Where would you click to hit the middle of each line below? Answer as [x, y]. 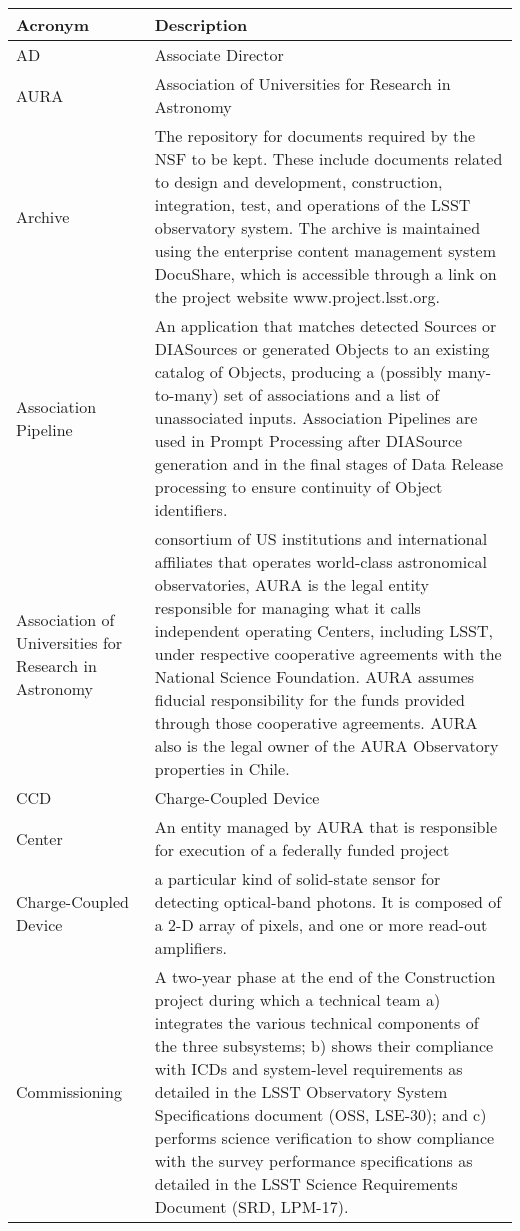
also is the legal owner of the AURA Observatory [326, 745]
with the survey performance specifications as [313, 1160]
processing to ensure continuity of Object [298, 486]
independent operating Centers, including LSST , [323, 630]
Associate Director [219, 54]
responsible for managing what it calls [287, 607]
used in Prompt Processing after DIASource [308, 440]
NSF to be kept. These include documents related [328, 158]
